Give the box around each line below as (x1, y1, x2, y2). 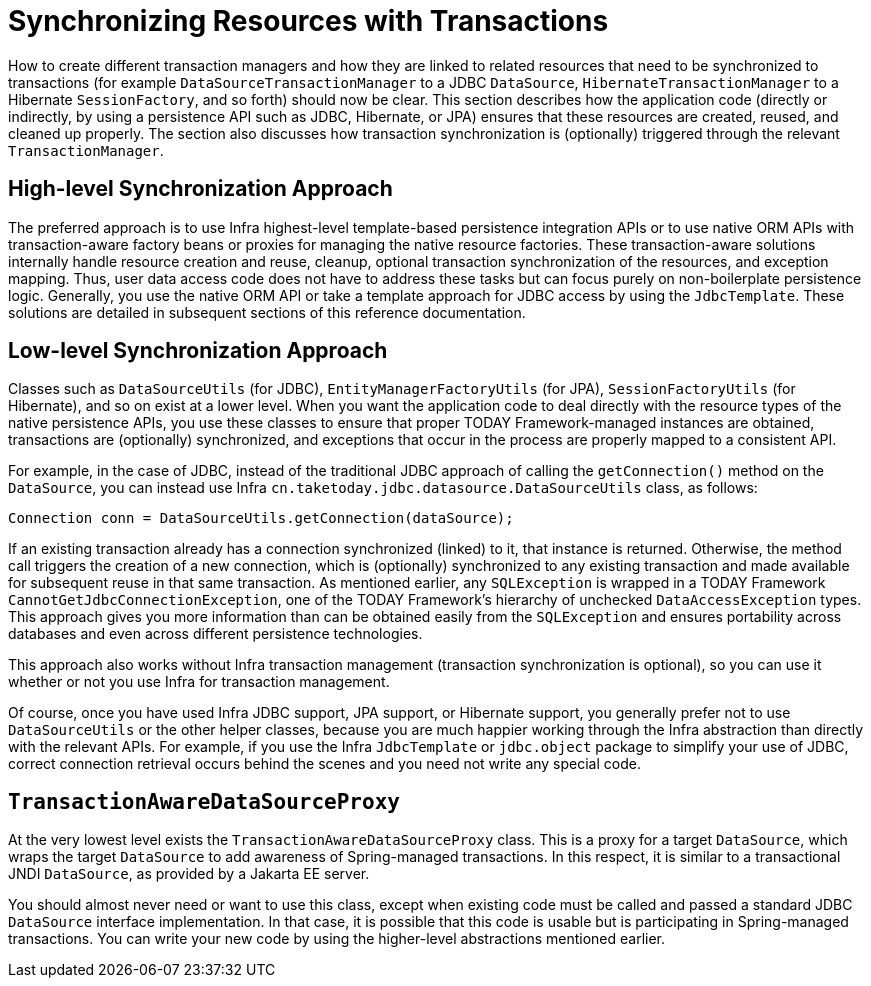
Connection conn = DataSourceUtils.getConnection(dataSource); (8, 510, 514, 527)
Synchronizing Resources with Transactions (8, 4, 609, 38)
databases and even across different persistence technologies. (8, 625, 423, 643)
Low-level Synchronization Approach (8, 338, 388, 364)
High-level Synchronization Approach (8, 176, 393, 202)
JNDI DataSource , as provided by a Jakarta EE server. (8, 865, 370, 883)
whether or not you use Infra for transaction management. (8, 673, 390, 691)
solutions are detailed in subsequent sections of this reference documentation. (8, 303, 526, 321)
